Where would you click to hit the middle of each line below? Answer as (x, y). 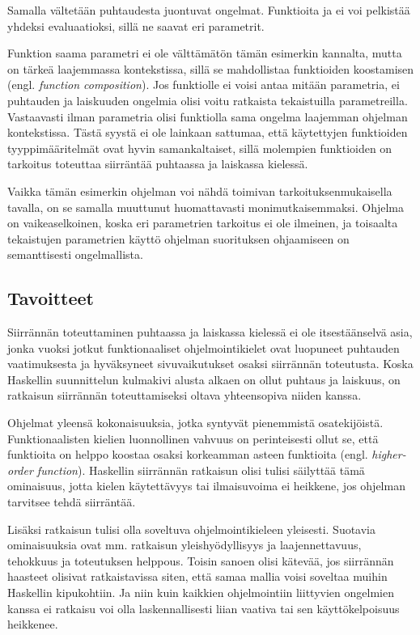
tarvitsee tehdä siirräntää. (72, 502)
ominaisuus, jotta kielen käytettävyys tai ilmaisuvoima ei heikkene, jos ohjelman (206, 486)
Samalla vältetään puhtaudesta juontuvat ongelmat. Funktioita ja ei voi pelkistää (209, 10)
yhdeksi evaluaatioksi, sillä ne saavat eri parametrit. (136, 25)
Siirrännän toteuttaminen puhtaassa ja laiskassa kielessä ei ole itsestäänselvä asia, (210, 332)
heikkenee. (33, 624)
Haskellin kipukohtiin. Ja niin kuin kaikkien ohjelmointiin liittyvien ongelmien (201, 593)
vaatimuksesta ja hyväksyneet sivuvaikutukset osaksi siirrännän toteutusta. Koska (210, 364)
